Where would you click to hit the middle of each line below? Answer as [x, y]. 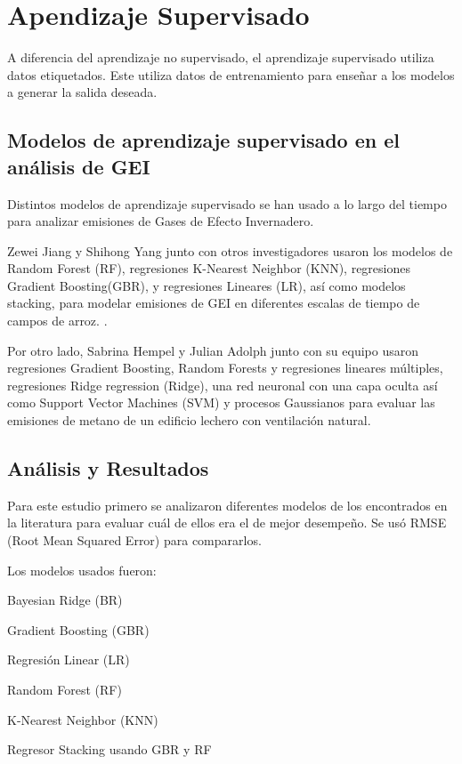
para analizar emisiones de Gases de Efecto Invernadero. [161, 221]
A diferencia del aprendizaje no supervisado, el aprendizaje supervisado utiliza [221, 57]
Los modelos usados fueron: [82, 570]
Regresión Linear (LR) [69, 659]
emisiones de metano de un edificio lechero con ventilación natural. [189, 420]
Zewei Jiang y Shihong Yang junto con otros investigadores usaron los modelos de [230, 250]
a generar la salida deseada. [82, 92]
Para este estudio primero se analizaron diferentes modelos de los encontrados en [227, 505]
